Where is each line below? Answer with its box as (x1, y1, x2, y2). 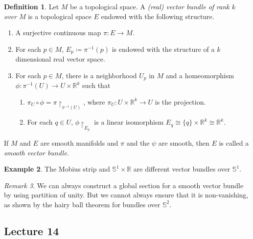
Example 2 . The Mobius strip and (4, 164, 110, 174)
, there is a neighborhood (62, 70, 137, 80)
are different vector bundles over (133, 164, 230, 174)
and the (126, 137, 150, 148)
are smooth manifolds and (40, 137, 118, 148)
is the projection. (155, 96, 206, 107)
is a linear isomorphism (94, 117, 164, 127)
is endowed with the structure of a (112, 43, 215, 54)
